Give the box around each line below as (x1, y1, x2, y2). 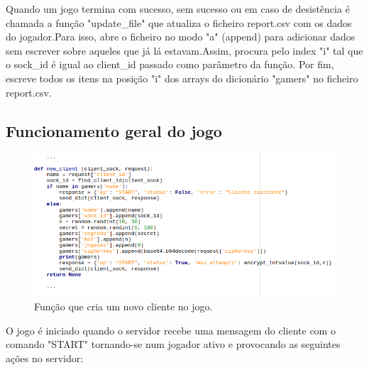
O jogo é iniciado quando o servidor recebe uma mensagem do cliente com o (6, 322, 336, 337)
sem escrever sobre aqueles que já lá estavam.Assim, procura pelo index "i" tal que (6, 43, 363, 58)
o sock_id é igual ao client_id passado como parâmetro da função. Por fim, (6, 57, 334, 72)
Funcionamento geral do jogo (6, 119, 222, 141)
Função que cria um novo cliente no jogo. (34, 298, 213, 313)
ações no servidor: (6, 350, 84, 365)
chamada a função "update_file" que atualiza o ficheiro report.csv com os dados (6, 15, 352, 30)
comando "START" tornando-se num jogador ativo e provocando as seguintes (6, 337, 341, 352)
